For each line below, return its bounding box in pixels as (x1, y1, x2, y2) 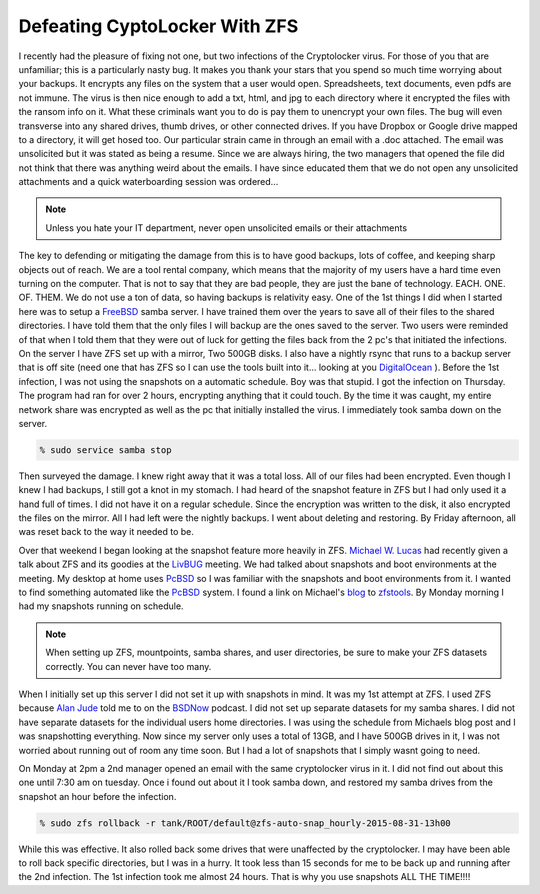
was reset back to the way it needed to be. (18, 526, 195, 538)
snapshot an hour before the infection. (18, 790, 177, 802)
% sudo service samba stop (39, 444, 172, 455)
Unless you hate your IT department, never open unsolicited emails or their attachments (45, 221, 408, 234)
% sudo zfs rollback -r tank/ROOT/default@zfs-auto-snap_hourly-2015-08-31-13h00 (39, 817, 452, 829)
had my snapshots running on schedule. (18, 600, 184, 612)
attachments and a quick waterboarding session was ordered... (18, 176, 279, 188)
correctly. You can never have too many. (45, 660, 212, 672)
